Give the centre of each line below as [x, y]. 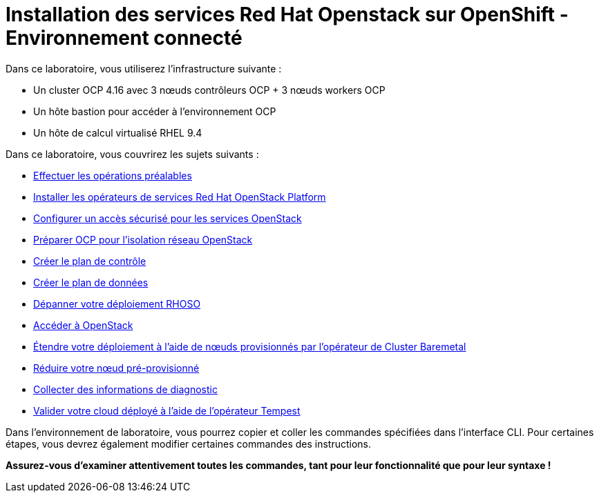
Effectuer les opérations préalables [113, 175]
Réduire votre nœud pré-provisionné [116, 368]
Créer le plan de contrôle [90, 261]
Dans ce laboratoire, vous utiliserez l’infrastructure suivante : [144, 68]
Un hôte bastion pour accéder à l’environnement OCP [155, 111]
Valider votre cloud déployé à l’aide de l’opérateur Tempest [167, 410]
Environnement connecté [124, 38]
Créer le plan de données [91, 282]
